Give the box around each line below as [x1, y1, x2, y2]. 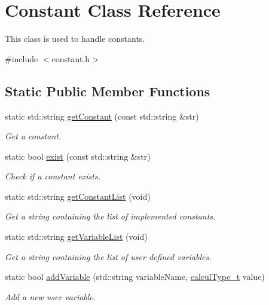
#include [5, 52, 38, 65]
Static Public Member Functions [5, 81, 210, 100]
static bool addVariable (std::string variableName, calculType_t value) [5, 270, 265, 283]
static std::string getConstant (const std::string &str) [5, 109, 199, 122]
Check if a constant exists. [5, 170, 101, 182]
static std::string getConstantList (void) [5, 190, 151, 202]
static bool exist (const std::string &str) [5, 150, 151, 162]
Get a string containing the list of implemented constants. [5, 210, 216, 222]
